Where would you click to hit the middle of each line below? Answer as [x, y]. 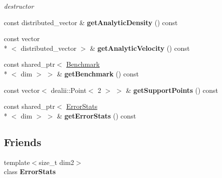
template [17, 162]
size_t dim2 [57, 162]
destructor [19, 6]
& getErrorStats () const [96, 115]
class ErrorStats [30, 171]
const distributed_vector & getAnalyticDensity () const [91, 22]
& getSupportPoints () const [172, 90]
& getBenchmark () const [98, 73]
